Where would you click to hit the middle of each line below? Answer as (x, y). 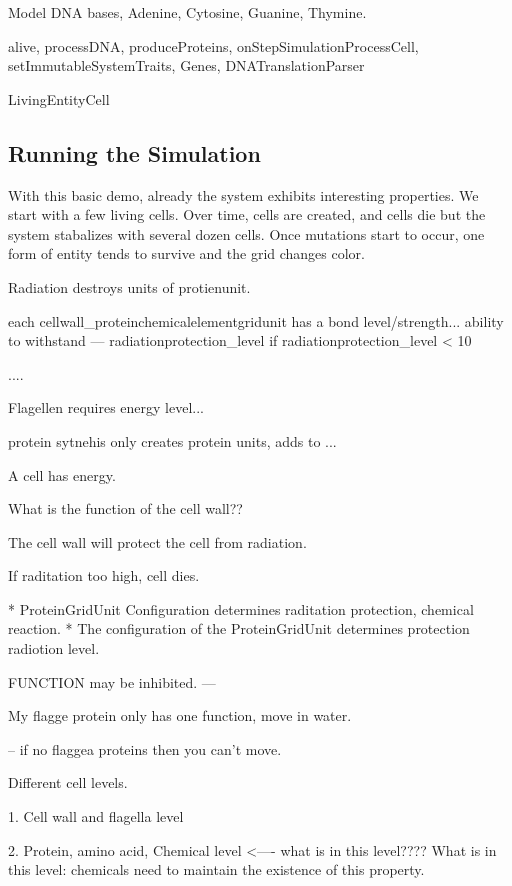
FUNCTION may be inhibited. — (112, 681)
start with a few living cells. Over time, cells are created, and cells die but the (247, 214)
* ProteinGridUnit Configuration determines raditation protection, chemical (241, 608)
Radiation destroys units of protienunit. (129, 286)
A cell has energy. (62, 474)
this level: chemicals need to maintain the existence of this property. (216, 869)
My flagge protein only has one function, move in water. (180, 715)
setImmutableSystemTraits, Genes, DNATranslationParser (186, 65)
